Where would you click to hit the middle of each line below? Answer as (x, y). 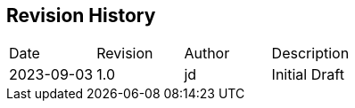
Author (207, 54)
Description (310, 54)
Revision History (81, 15)
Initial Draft (308, 75)
